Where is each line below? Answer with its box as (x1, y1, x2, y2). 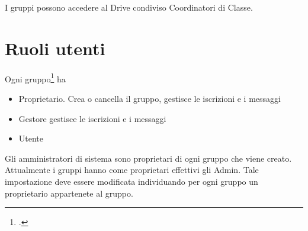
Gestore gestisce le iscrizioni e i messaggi (18, 112, 166, 124)
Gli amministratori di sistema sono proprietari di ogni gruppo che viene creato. (5, 152, 292, 164)
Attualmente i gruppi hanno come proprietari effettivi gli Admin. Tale (5, 163, 259, 176)
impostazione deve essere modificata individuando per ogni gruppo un (5, 175, 258, 187)
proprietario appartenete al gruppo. (5, 187, 133, 199)
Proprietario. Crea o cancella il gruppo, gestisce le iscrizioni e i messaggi (18, 92, 281, 104)
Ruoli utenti (5, 36, 105, 60)
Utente (18, 132, 44, 145)
